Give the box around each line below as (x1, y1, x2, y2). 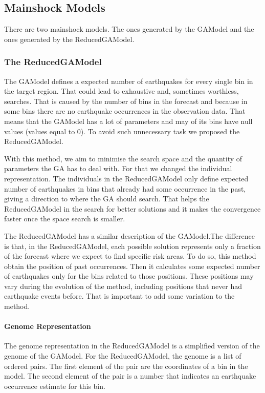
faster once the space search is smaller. (4, 213, 125, 224)
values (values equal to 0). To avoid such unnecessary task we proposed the (4, 126, 240, 136)
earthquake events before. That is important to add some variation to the (4, 291, 235, 301)
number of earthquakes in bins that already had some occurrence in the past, (4, 183, 246, 194)
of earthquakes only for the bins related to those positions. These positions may (4, 271, 254, 281)
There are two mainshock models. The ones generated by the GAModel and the (4, 24, 254, 34)
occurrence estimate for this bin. (4, 380, 105, 391)
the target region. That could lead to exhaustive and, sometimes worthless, (4, 86, 239, 96)
